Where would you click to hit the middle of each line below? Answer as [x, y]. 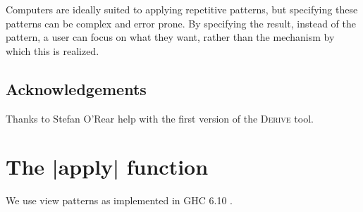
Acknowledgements [76, 88]
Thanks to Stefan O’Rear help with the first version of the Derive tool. [160, 118]
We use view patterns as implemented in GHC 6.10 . [119, 200]
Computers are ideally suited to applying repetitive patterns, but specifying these [182, 9]
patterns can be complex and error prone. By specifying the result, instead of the [181, 23]
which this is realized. [53, 50]
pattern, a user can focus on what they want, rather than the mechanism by [170, 37]
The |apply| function [107, 167]
